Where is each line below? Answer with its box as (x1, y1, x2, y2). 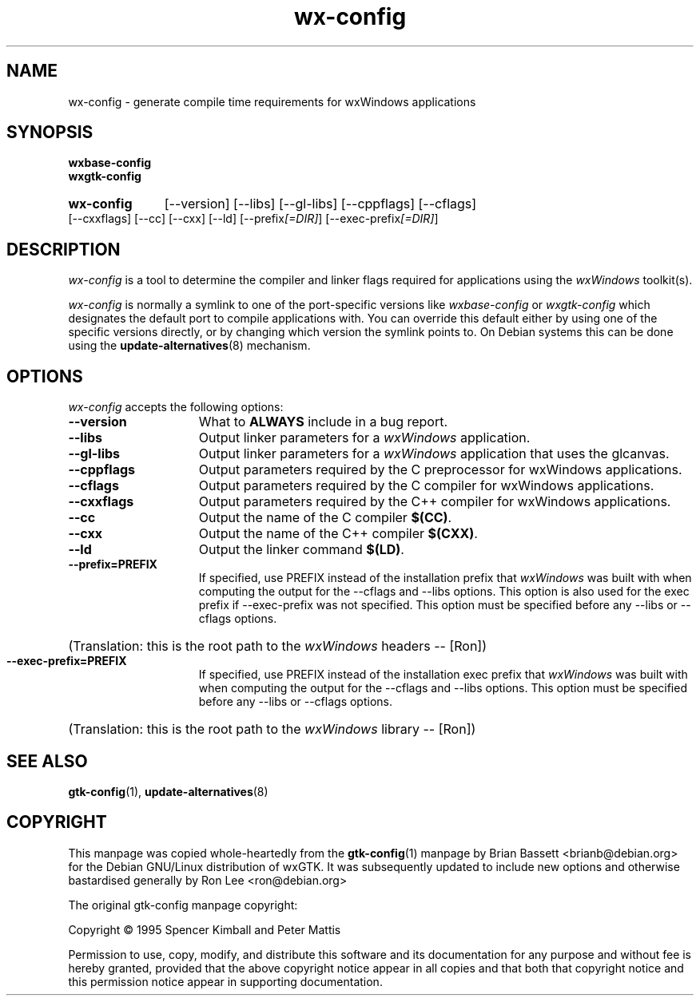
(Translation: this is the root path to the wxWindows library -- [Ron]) (68, 721, 476, 738)
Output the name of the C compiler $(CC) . (198, 509, 452, 526)
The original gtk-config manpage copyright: (68, 897, 298, 912)
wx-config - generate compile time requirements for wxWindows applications (68, 94, 476, 109)
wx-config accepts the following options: (68, 400, 284, 414)
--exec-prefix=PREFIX (6, 654, 127, 668)
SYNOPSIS (6, 122, 93, 143)
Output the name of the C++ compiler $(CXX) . (198, 525, 478, 542)
